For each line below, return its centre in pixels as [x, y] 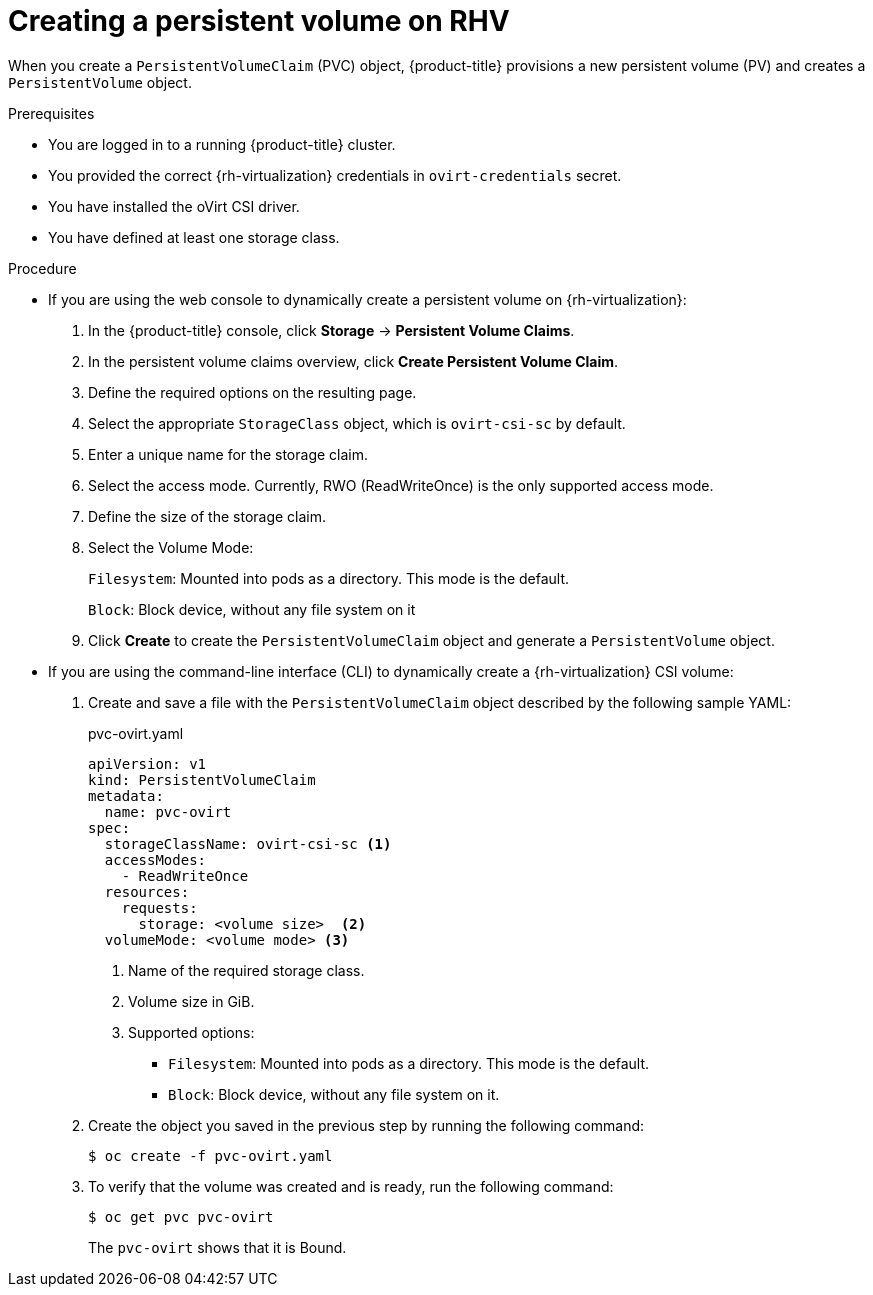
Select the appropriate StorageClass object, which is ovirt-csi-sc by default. [357, 423]
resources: [147, 891]
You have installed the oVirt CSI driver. [174, 206]
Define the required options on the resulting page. [252, 392]
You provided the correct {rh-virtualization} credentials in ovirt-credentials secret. [335, 175]
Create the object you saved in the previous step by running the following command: [366, 1125]
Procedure [42, 268]
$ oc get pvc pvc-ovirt [181, 1216]
